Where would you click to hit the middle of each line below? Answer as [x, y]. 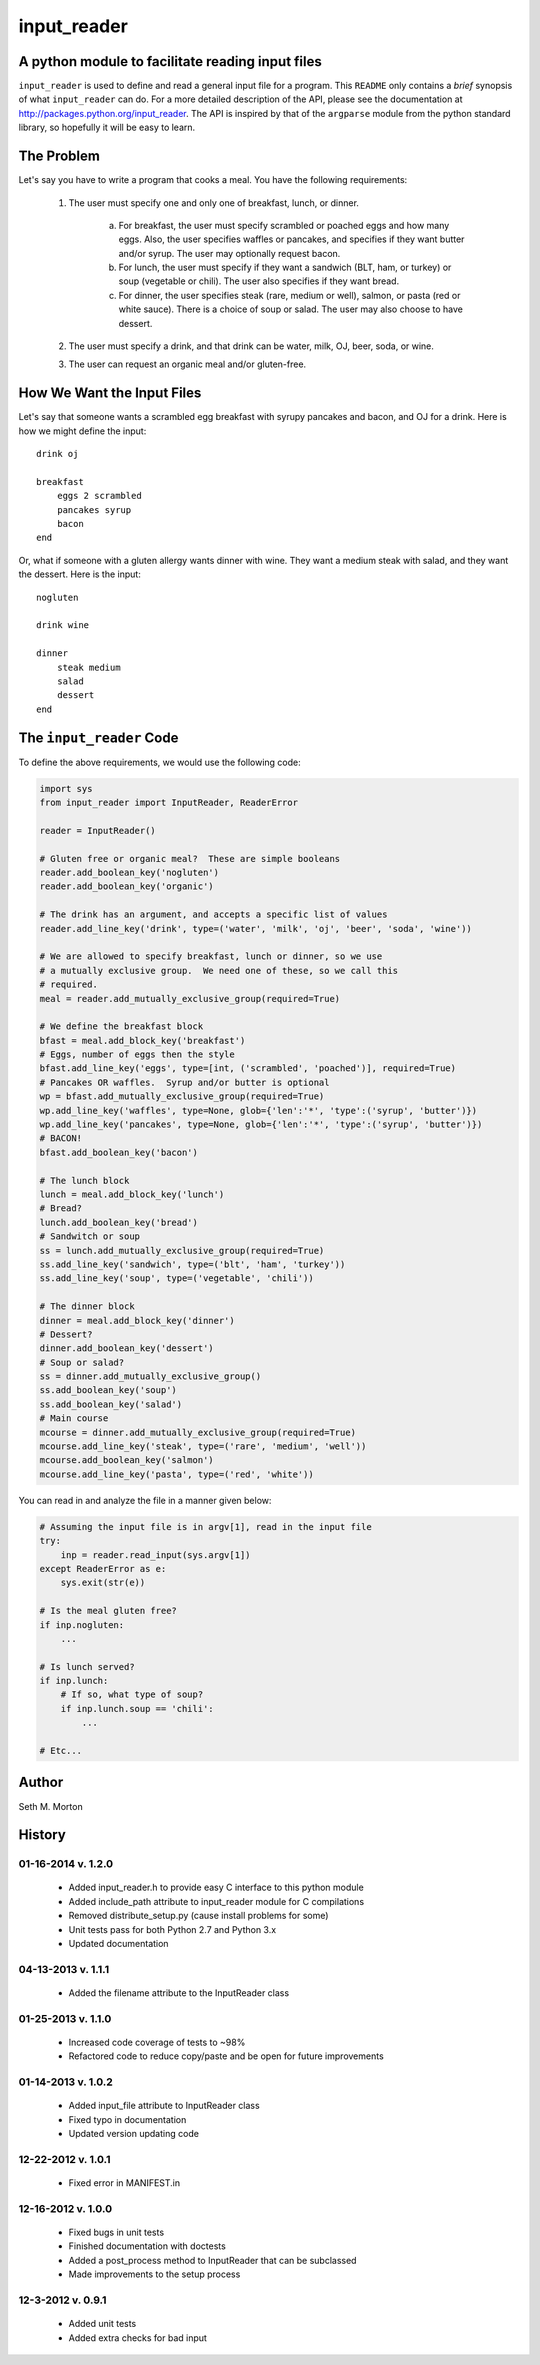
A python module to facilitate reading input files [170, 61]
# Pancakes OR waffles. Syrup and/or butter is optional [184, 1082]
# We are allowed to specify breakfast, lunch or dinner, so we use [211, 956]
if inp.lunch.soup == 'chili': [137, 1708]
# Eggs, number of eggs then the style [137, 1054]
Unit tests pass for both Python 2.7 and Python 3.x [172, 1929]
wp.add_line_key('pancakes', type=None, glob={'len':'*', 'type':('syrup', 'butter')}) [261, 1124]
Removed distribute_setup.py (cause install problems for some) [198, 1916]
